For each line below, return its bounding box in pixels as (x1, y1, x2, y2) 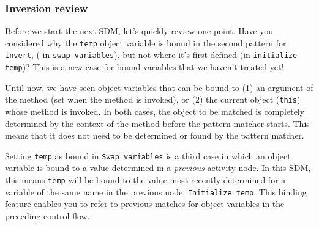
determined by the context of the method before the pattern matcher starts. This (5, 117, 310, 129)
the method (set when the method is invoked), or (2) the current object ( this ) (5, 93, 301, 106)
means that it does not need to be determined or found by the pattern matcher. (5, 129, 304, 142)
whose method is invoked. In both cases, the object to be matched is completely (5, 105, 305, 118)
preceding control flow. (5, 209, 90, 222)
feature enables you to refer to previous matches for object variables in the (5, 197, 285, 210)
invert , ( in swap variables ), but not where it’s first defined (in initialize (5, 48, 298, 61)
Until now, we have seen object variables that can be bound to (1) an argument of (5, 81, 313, 93)
